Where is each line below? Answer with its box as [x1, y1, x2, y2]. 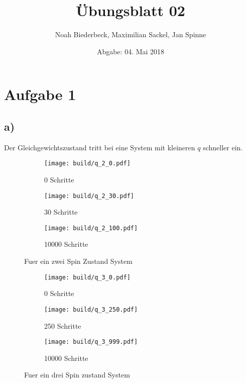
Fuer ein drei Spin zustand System [24, 369, 130, 380]
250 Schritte [44, 320, 81, 331]
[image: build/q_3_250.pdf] [44, 306, 138, 313]
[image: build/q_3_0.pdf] [44, 273, 131, 281]
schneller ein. [203, 142, 243, 152]
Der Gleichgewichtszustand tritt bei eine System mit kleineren [4, 142, 195, 152]
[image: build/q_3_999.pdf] [44, 338, 138, 346]
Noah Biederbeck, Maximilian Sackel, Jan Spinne [55, 29, 206, 40]
